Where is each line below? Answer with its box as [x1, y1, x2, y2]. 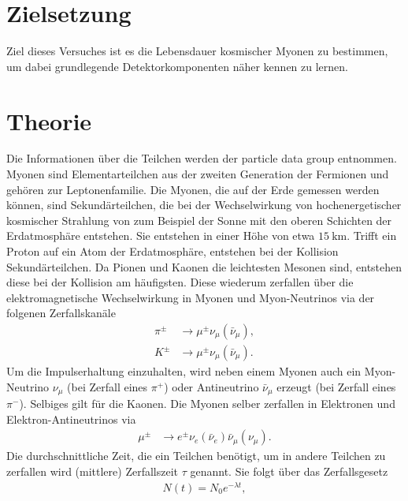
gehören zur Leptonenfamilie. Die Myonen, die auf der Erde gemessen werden [6, 181, 380, 197]
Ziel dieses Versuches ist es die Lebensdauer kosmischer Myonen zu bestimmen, [6, 43, 388, 59]
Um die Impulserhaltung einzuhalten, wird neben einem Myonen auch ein [6, 363, 362, 379]
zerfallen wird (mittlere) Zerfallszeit [6, 462, 179, 479]
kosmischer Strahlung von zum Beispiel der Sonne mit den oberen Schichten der [6, 211, 392, 228]
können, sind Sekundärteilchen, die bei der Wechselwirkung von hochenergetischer [6, 196, 402, 213]
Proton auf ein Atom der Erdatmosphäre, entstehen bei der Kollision [6, 243, 339, 259]
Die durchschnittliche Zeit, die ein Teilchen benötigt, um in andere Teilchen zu [6, 447, 386, 464]
